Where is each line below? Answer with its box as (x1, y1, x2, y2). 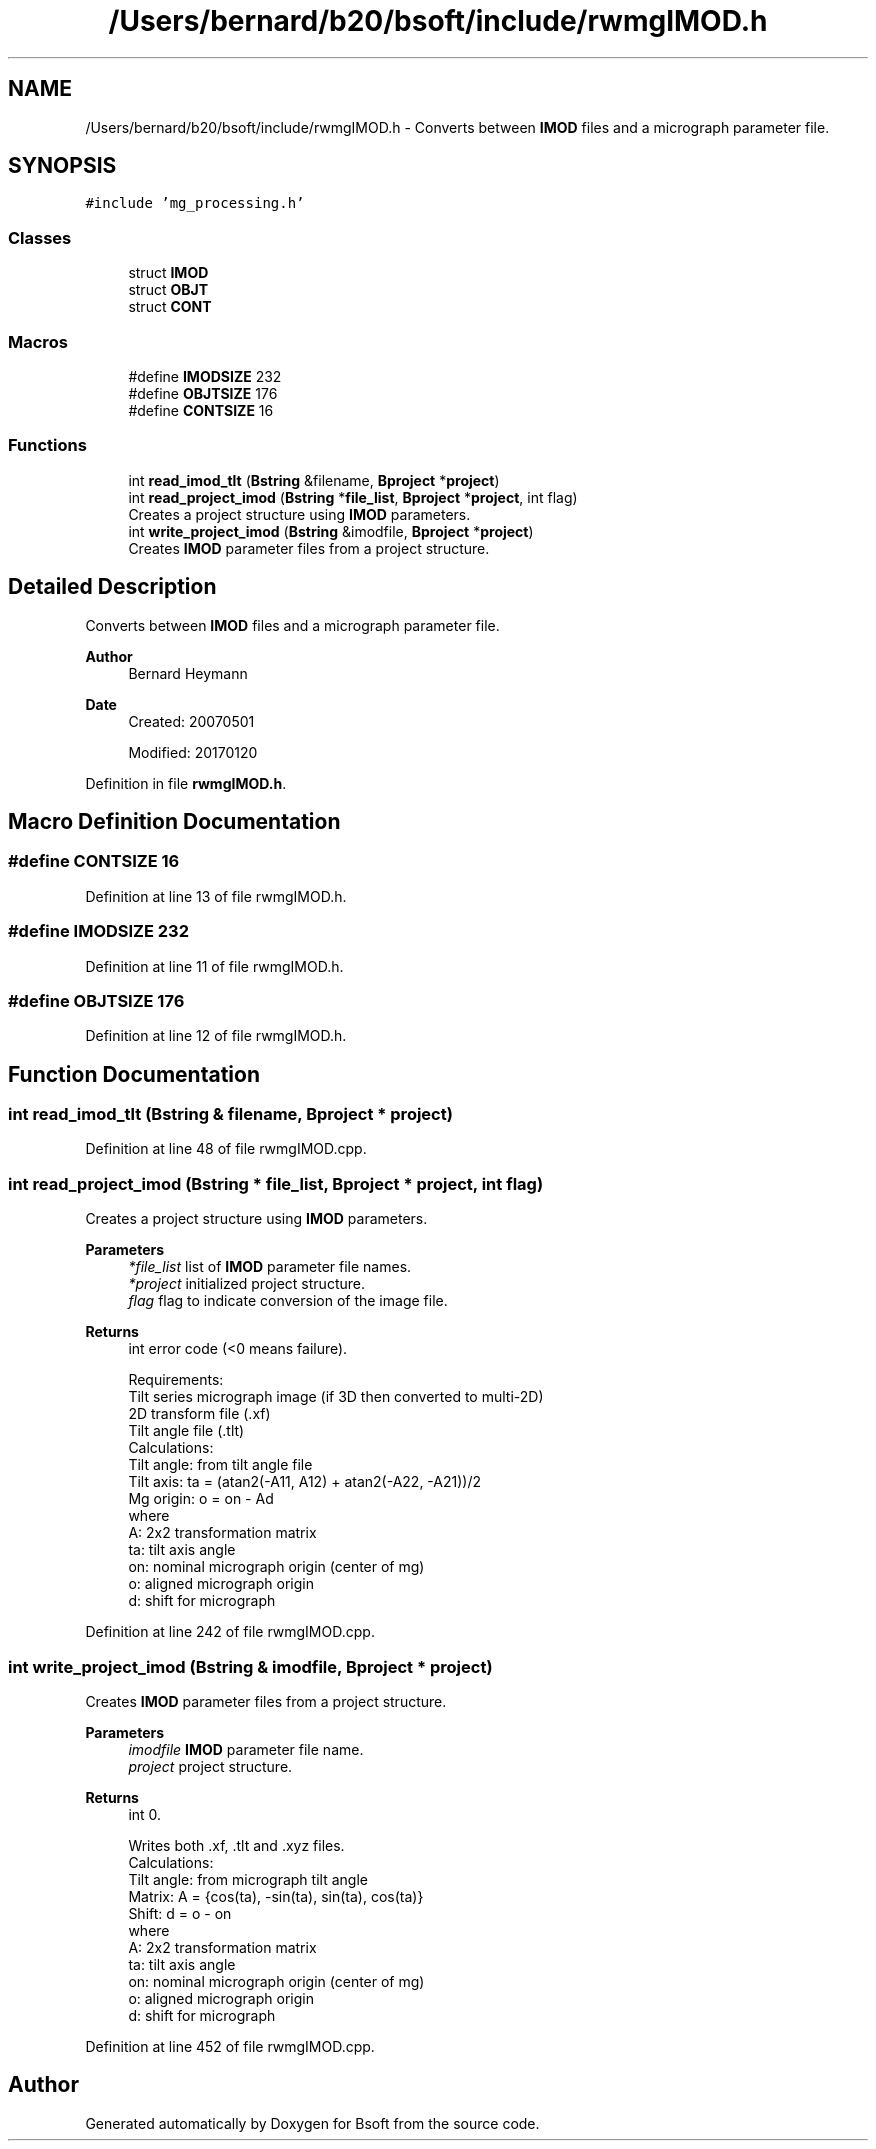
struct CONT (128, 298, 212, 316)
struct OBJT (128, 281, 209, 299)
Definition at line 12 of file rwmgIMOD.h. (85, 1027, 347, 1045)
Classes (8, 227, 72, 248)
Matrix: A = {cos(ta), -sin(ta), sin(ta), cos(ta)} (128, 1887, 424, 1905)
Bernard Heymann (128, 664, 248, 682)
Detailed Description (8, 574, 217, 600)
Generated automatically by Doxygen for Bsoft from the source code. (85, 2114, 540, 2132)
